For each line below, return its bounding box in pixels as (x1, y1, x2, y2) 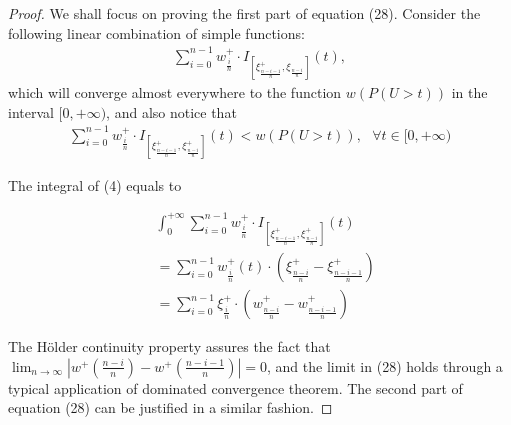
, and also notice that (106, 101, 237, 122)
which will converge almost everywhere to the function (8, 81, 342, 102)
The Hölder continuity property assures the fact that (8, 336, 331, 357)
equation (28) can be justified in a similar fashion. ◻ (8, 397, 333, 418)
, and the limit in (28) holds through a (267, 355, 503, 376)
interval (8, 101, 54, 122)
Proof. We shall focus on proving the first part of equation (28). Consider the (8, 3, 481, 23)
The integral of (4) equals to (8, 174, 182, 195)
